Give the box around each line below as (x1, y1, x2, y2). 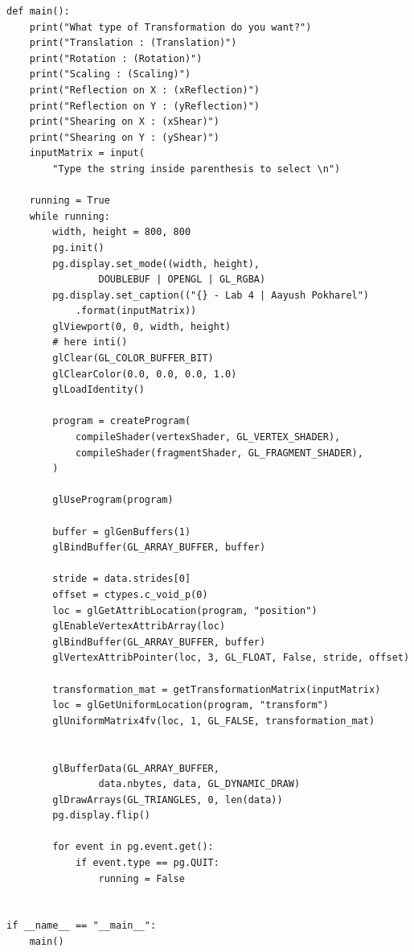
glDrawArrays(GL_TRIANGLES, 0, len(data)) (52, 793, 283, 806)
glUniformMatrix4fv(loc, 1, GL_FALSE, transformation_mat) (52, 715, 375, 727)
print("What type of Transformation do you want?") (29, 21, 312, 33)
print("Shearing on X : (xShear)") (29, 116, 219, 128)
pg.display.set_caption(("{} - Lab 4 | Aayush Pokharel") (52, 289, 370, 301)
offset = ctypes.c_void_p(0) (52, 588, 208, 600)
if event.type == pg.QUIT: (75, 857, 219, 869)
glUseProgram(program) (52, 494, 174, 506)
